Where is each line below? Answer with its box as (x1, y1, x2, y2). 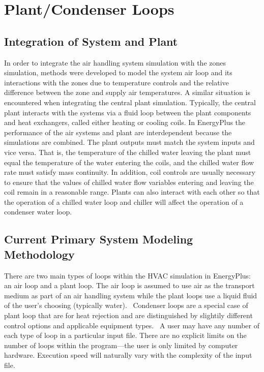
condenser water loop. (4, 206, 72, 217)
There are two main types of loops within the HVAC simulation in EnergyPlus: (4, 270, 251, 281)
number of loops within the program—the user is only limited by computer (4, 339, 238, 350)
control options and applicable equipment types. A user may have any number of (4, 320, 260, 330)
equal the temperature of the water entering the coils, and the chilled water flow (4, 157, 254, 167)
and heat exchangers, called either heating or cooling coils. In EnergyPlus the (4, 117, 246, 128)
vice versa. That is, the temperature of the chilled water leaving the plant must (4, 146, 251, 157)
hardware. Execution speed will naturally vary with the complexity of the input (4, 350, 252, 360)
